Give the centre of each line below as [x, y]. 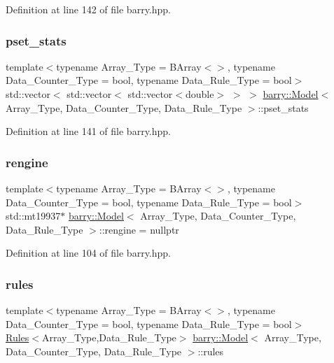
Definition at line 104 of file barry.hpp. [88, 253]
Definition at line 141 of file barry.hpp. [88, 131]
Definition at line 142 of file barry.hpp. [88, 9]
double [200, 94]
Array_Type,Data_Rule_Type [109, 337]
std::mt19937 [33, 216]
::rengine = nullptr [139, 229]
